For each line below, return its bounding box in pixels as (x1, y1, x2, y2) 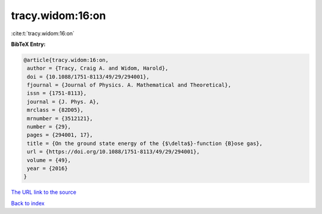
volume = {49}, (27, 157, 72, 163)
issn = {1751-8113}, (27, 90, 87, 97)
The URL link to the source (11, 188, 77, 196)
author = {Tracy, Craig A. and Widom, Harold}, (27, 65, 169, 72)
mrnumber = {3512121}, (27, 115, 94, 122)
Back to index (11, 200, 45, 207)
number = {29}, (27, 123, 72, 131)
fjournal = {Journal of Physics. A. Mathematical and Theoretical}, (27, 82, 231, 89)
